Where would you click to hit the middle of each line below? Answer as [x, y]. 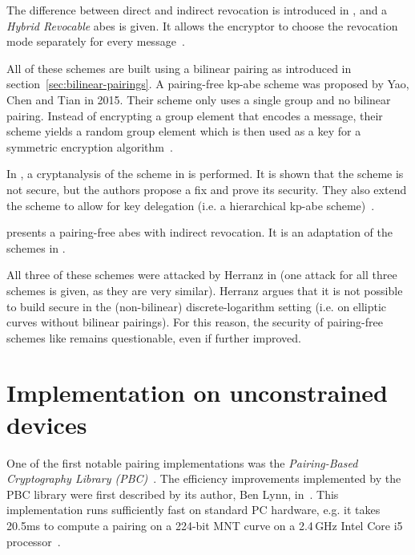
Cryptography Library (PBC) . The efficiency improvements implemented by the [204, 478]
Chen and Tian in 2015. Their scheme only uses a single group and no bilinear [199, 99]
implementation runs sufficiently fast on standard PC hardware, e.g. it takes [193, 510]
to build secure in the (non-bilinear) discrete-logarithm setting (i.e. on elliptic [197, 306]
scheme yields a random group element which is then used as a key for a [184, 131]
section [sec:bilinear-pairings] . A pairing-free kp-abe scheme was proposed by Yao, [208, 84]
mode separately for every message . [96, 41]
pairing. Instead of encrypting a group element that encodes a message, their [195, 115]
